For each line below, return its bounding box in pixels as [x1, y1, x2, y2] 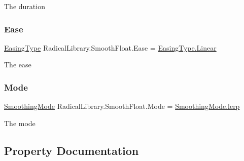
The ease [4, 59, 31, 70]
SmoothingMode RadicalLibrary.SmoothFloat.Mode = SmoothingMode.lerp [4, 101, 240, 111]
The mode [4, 117, 36, 128]
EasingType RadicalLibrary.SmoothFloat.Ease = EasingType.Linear [4, 42, 217, 53]
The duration [4, 1, 45, 11]
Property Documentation [4, 142, 139, 158]
